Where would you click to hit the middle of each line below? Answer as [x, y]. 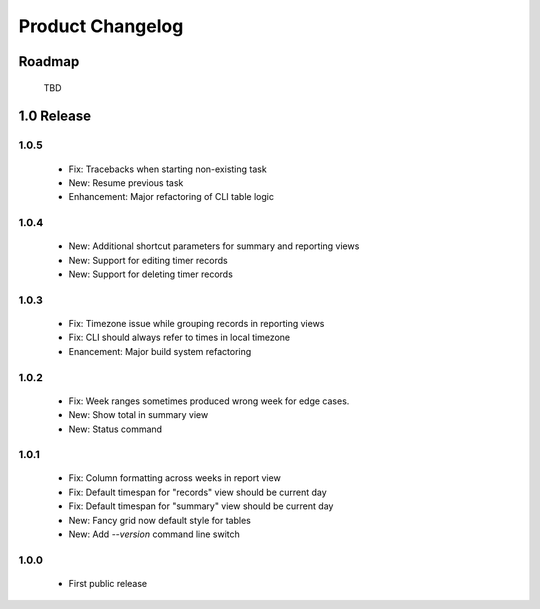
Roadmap [49, 61]
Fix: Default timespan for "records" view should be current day [197, 492]
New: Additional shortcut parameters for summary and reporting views [214, 246]
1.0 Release [55, 116]
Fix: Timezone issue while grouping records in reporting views [196, 323]
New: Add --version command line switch [154, 534]
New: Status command [115, 429]
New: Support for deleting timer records [151, 274]
